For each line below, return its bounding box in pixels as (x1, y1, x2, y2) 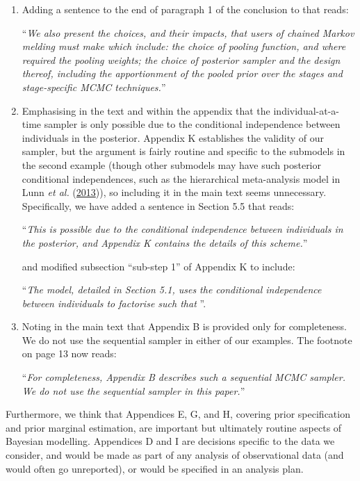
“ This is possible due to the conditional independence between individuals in (22, 222, 343, 236)
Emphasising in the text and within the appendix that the (22, 103, 270, 117)
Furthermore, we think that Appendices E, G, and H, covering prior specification (6, 407, 350, 421)
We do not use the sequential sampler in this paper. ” (22, 383, 245, 398)
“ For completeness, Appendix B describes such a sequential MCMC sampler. (22, 370, 346, 384)
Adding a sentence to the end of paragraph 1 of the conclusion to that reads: (22, 2, 349, 16)
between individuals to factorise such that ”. (22, 295, 206, 310)
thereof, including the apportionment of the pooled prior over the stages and (22, 66, 343, 81)
